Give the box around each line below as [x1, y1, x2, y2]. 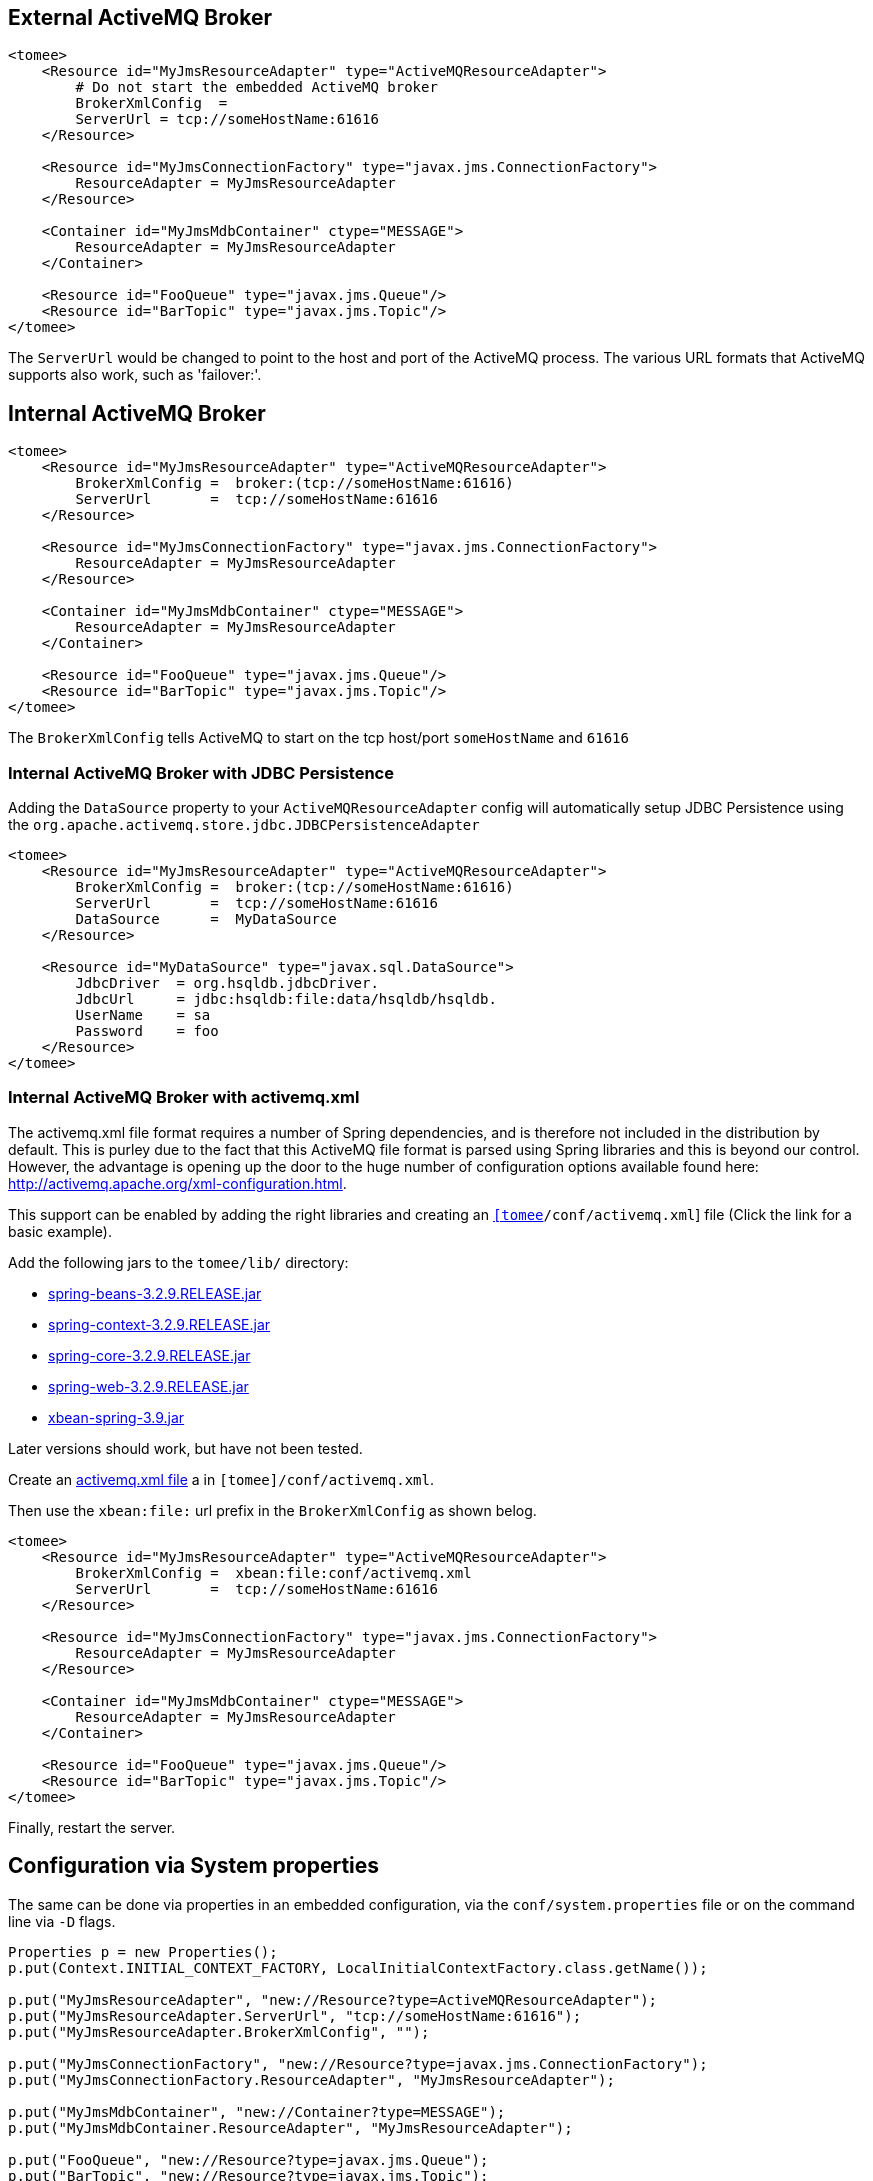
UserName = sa [75, 1007, 211, 1024]
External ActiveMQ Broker [8, 5, 272, 30]
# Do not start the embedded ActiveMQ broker [75, 79, 438, 96]
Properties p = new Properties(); [8, 1943, 278, 1960]
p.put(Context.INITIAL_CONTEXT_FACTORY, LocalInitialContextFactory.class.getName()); [8, 1959, 708, 1976]
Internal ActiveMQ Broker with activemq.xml [8, 1087, 360, 1108]
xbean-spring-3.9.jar [48, 1408, 185, 1426]
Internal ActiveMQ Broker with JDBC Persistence [8, 762, 394, 783]
